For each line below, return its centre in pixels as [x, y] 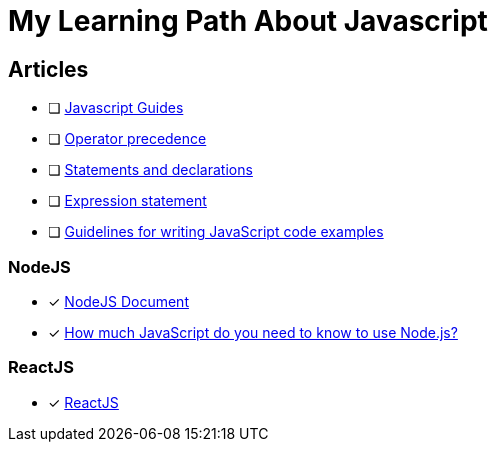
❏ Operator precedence [127, 139]
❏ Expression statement [127, 201]
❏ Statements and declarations [150, 170]
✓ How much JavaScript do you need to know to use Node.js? [253, 332]
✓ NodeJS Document [118, 301]
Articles [48, 69]
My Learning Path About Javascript [248, 21]
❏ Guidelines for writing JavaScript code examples [216, 232]
